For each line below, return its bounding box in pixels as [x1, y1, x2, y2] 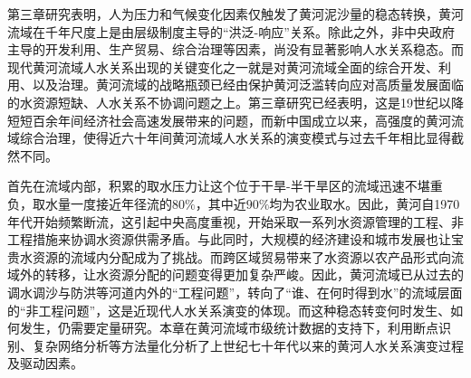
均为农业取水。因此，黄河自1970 [269, 194, 460, 213]
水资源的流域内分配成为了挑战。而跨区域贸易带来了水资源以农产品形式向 [19, 247, 451, 266]
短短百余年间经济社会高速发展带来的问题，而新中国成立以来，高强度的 [7, 110, 426, 129]
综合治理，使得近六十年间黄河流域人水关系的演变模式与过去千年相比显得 [19, 128, 451, 147]
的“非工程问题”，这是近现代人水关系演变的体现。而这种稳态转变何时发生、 [7, 300, 451, 319]
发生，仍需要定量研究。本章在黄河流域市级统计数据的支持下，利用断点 [19, 318, 438, 337]
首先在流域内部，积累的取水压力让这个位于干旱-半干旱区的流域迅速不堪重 [7, 176, 443, 195]
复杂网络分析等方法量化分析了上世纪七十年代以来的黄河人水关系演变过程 [32, 335, 464, 354]
